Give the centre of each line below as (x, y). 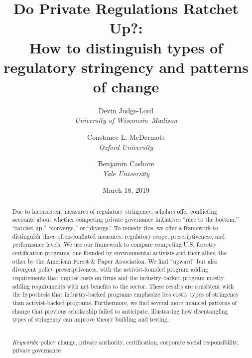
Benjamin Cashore (126, 164)
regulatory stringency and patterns (126, 67)
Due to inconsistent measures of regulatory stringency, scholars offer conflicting (115, 211)
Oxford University (126, 147)
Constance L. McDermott (126, 137)
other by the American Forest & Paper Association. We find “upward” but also (115, 261)
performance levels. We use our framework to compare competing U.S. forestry (114, 244)
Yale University (126, 173)
